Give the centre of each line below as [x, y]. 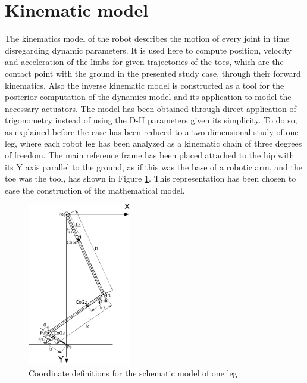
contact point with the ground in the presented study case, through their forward [153, 73]
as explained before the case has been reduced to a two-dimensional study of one [152, 131]
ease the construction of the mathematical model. [95, 190]
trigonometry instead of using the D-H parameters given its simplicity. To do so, [151, 120]
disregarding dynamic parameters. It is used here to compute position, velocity [148, 50]
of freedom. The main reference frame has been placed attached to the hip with [150, 155]
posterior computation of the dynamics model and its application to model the [148, 97]
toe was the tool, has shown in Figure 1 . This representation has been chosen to [151, 178]
